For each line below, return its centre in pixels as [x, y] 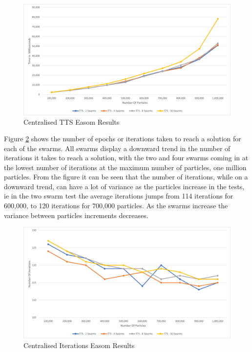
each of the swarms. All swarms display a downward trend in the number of [117, 148]
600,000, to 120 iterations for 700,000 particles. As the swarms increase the [116, 206]
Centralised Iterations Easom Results [79, 345]
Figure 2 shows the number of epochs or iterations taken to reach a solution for [123, 138]
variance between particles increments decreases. [76, 215]
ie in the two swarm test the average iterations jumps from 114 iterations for [119, 196]
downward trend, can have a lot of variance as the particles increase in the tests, [124, 186]
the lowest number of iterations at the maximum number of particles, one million [125, 167]
